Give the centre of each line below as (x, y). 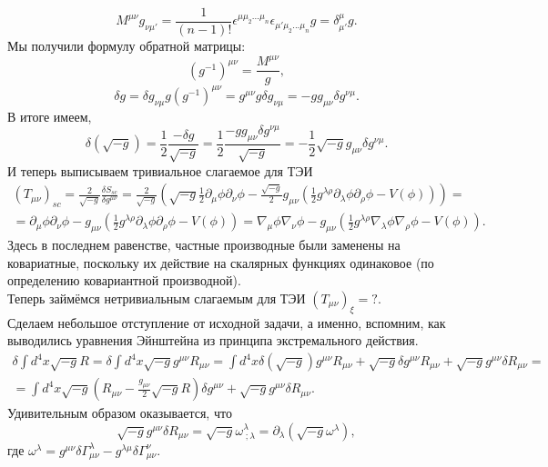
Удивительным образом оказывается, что (120, 413)
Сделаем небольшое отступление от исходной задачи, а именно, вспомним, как (227, 322)
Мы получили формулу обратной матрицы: (127, 46)
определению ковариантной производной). (124, 280)
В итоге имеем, (50, 116)
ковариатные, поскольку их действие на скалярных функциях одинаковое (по (221, 262)
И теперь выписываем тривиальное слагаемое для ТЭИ (160, 170)
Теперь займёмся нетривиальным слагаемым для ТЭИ (157, 298)
